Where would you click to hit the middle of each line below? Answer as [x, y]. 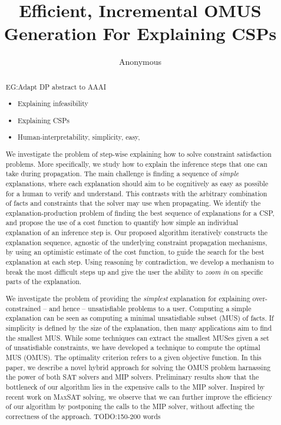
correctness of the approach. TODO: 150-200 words [83, 416]
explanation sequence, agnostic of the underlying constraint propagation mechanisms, [136, 242]
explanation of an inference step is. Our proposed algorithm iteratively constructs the [136, 233]
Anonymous [140, 62]
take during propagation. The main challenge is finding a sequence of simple [122, 174]
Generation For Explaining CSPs [140, 33]
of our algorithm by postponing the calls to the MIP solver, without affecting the [130, 406]
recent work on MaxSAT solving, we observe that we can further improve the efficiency [139, 396]
